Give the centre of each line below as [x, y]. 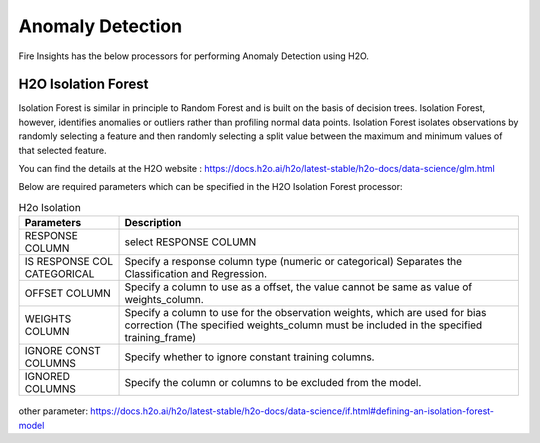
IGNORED [47, 377]
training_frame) [160, 338]
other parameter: [53, 411]
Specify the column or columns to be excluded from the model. [273, 383]
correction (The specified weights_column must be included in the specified [303, 325]
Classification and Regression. [196, 274]
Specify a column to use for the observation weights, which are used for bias [305, 313]
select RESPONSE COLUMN [190, 242]
